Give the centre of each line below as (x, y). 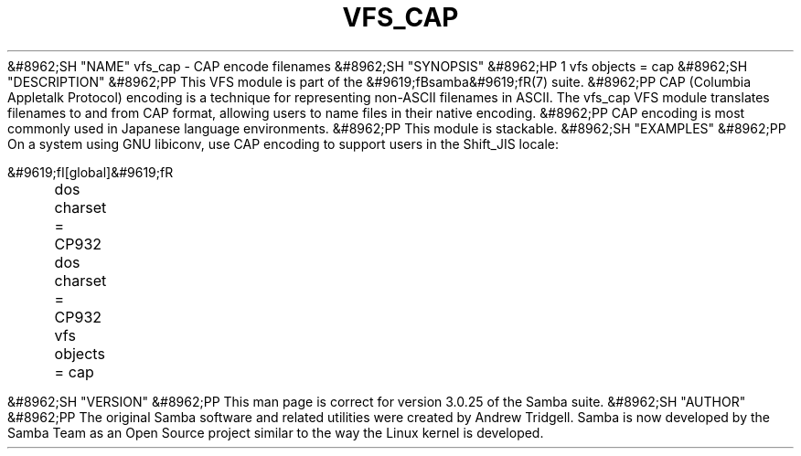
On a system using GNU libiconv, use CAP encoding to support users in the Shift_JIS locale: (283, 143)
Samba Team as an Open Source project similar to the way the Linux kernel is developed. (276, 432)
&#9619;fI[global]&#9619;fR (91, 172)
